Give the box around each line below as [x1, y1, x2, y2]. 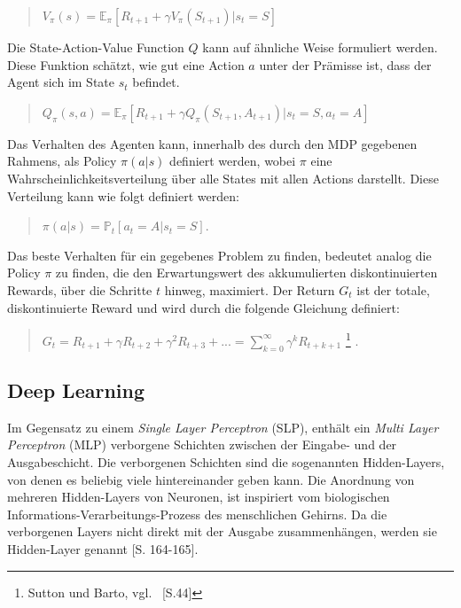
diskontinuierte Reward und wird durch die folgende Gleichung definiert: [7, 298, 400, 316]
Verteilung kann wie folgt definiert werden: [7, 186, 239, 205]
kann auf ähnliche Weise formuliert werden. [202, 38, 438, 56]
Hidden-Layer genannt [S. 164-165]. [7, 539, 199, 557]
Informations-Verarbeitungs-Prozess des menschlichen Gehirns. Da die [7, 504, 387, 523]
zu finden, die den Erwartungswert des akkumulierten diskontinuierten [55, 263, 438, 282]
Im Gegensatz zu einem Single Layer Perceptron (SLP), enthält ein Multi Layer [7, 417, 439, 436]
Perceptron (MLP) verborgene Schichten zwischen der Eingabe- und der [7, 435, 397, 454]
